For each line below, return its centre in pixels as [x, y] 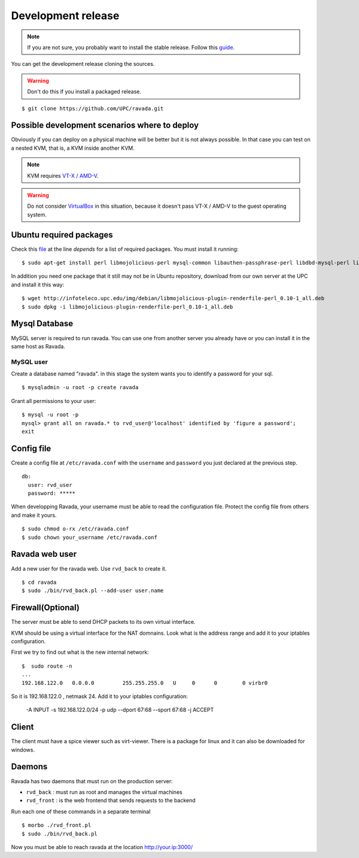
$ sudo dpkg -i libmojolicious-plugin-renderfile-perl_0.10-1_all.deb [127, 307]
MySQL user [29, 362]
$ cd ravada [39, 582]
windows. [23, 750]
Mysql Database [42, 324]
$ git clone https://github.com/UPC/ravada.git [93, 108]
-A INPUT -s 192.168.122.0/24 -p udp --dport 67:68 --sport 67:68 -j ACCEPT [120, 710]
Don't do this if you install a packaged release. [84, 92]
